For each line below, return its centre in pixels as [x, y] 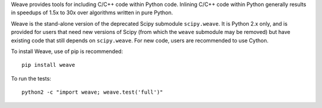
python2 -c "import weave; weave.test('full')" [92, 92]
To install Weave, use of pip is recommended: [67, 51]
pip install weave [49, 65]
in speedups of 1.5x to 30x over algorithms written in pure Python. [92, 13]
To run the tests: [31, 78]
